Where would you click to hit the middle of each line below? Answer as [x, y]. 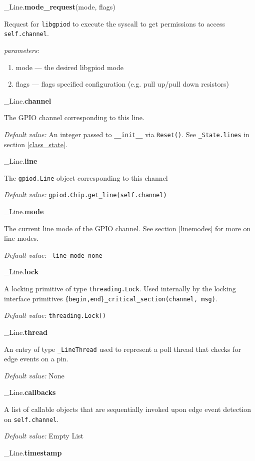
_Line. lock [21, 272]
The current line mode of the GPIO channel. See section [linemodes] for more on [127, 228]
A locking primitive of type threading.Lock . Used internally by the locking [120, 289]
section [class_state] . [36, 144]
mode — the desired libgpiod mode [69, 67]
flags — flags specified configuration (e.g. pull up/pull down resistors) [122, 84]
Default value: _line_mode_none [53, 255]
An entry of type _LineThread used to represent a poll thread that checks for [122, 349]
